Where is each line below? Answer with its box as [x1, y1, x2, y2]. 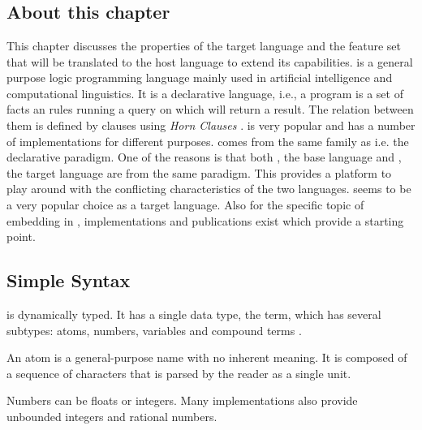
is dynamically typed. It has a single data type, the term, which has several [6, 305, 381, 322]
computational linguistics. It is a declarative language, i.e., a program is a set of [6, 84, 403, 101]
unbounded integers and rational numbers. [6, 407, 217, 424]
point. [6, 228, 36, 245]
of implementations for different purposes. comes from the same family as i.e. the [6, 132, 409, 149]
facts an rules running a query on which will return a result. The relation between [6, 101, 414, 118]
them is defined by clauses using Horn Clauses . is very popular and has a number [6, 116, 416, 133]
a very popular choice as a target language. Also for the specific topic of [6, 196, 364, 213]
